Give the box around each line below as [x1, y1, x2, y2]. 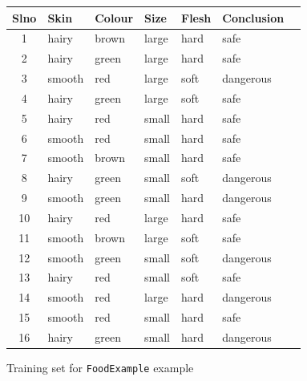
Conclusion [222, 9, 285, 26]
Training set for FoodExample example [6, 359, 194, 376]
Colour [95, 9, 134, 26]
